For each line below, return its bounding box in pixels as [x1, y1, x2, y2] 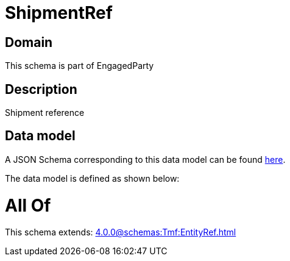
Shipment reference [5, 107, 85, 118]
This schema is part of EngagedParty [5, 60, 154, 71]
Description [5, 81, 77, 97]
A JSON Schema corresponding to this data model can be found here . [5, 154, 286, 165]
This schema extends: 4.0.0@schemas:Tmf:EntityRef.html [5, 227, 236, 238]
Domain [5, 34, 53, 50]
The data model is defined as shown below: [5, 173, 180, 184]
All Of [5, 195, 51, 216]
